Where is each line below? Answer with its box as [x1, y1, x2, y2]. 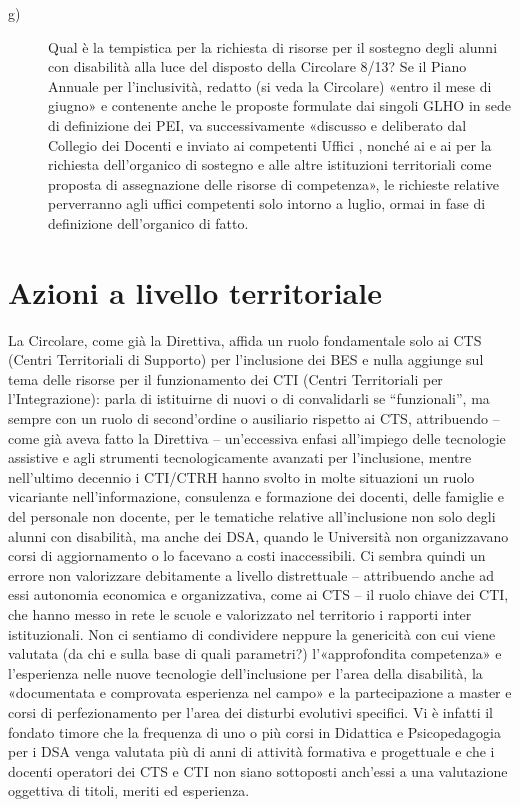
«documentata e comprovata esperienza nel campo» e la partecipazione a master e [8, 682, 512, 703]
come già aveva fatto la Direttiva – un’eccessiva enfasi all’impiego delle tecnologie [8, 427, 506, 448]
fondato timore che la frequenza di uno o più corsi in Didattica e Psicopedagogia [8, 721, 502, 742]
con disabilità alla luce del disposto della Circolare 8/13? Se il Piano [48, 56, 467, 77]
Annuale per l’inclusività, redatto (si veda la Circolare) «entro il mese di [48, 75, 492, 96]
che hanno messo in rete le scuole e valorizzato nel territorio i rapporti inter [8, 603, 472, 624]
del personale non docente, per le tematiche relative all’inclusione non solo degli [8, 506, 496, 526]
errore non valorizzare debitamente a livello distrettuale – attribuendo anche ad [8, 564, 495, 585]
